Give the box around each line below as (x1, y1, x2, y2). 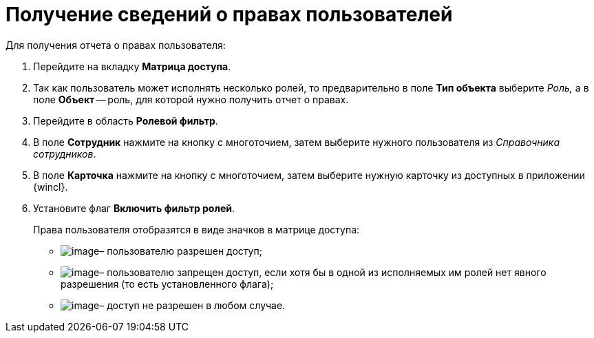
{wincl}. (33, 180, 68, 193)
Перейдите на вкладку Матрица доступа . (33, 60, 231, 72)
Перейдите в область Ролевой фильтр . (33, 114, 218, 127)
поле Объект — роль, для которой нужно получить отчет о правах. (33, 93, 349, 105)
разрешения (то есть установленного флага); (61, 277, 274, 290)
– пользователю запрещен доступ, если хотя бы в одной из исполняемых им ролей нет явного (99, 266, 547, 278)
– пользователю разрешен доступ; (99, 244, 262, 257)
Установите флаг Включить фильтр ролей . (33, 202, 235, 214)
